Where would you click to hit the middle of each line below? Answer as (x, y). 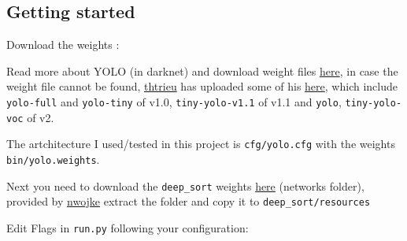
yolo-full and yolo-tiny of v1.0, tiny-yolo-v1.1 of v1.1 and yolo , (174, 101)
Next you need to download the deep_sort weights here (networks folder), (185, 185)
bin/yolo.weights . (53, 159)
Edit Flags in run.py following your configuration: (128, 227)
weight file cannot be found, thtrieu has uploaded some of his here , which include (202, 86)
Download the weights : (63, 44)
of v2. (41, 117)
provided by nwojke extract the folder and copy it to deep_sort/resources (189, 201)
